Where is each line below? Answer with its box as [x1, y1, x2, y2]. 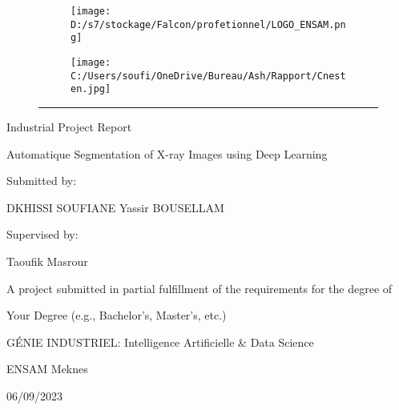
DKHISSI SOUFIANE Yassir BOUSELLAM [6, 199, 224, 215]
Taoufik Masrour [6, 252, 88, 269]
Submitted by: [6, 172, 77, 189]
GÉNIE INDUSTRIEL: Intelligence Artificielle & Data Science [6, 333, 314, 350]
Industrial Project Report [6, 118, 132, 135]
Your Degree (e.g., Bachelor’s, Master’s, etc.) [6, 307, 227, 324]
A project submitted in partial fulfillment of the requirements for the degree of [6, 279, 393, 296]
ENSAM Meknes [6, 360, 88, 377]
